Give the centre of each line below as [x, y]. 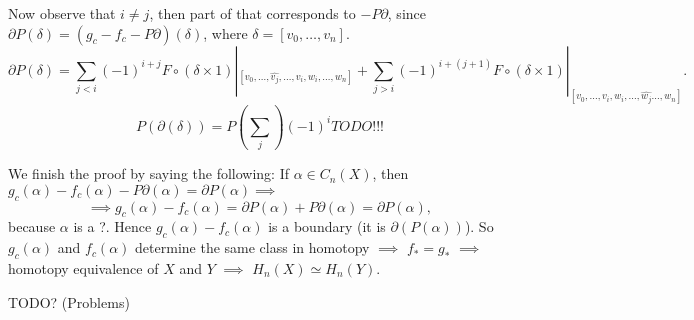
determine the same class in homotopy [252, 247]
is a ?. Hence [112, 226]
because [32, 226]
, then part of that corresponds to [252, 13]
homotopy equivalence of [83, 267]
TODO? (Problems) [69, 301]
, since [406, 13]
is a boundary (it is [327, 226]
